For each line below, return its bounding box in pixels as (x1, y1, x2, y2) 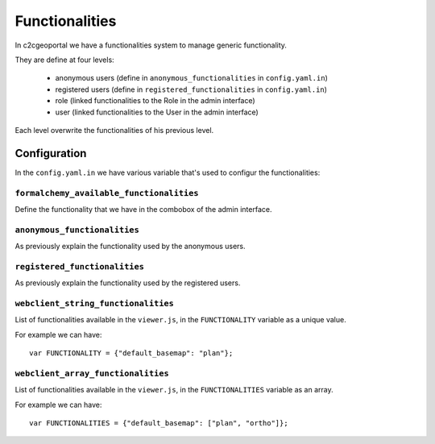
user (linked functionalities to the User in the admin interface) (55, 107, 259, 117)
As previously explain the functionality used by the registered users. (14, 278, 241, 288)
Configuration (14, 146, 87, 160)
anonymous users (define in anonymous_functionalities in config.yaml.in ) (55, 73, 328, 83)
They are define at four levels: (14, 55, 114, 64)
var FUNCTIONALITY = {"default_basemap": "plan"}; (29, 349, 234, 358)
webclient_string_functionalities (14, 298, 175, 309)
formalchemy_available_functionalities (14, 188, 199, 198)
